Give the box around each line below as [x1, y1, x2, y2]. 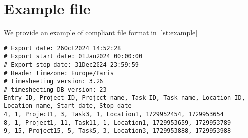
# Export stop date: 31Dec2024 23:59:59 [4, 61, 139, 69]
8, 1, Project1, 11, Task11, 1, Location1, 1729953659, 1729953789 [4, 119, 231, 126]
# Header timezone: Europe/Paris [4, 69, 114, 77]
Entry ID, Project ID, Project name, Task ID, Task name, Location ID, [4, 94, 245, 101]
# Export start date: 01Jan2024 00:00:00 [4, 53, 143, 60]
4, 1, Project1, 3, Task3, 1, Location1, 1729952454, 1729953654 [4, 110, 224, 118]
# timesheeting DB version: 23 [4, 86, 107, 93]
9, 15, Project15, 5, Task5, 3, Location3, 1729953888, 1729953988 [4, 127, 231, 135]
